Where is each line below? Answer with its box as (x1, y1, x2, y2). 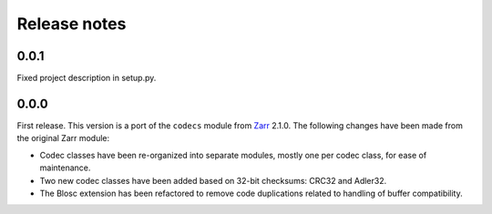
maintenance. (39, 162, 91, 173)
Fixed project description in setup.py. (16, 73, 157, 84)
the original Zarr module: (16, 133, 110, 144)
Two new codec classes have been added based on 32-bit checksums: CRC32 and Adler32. (39, 175, 387, 186)
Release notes (16, 14, 127, 34)
